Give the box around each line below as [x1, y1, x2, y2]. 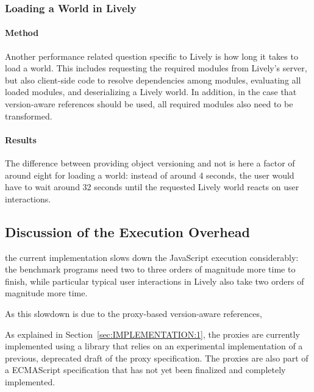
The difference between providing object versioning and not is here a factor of [5, 157, 295, 169]
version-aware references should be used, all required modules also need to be [5, 98, 293, 110]
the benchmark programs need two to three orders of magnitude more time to [5, 263, 296, 276]
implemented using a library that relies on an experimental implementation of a [5, 340, 303, 352]
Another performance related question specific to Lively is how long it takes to [5, 49, 298, 62]
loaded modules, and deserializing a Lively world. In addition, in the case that [5, 85, 297, 98]
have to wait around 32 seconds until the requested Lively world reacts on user [5, 180, 299, 193]
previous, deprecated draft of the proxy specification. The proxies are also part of [5, 351, 309, 364]
